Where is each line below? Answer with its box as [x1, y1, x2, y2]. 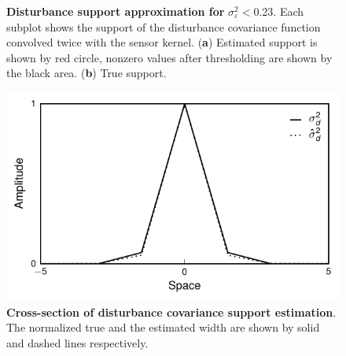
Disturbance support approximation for [6, 3, 225, 19]
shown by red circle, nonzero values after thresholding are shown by [6, 49, 333, 65]
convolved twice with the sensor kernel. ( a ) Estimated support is [6, 34, 318, 50]
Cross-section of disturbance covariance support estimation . [6, 303, 337, 320]
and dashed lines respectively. [6, 334, 149, 350]
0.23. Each [253, 3, 304, 19]
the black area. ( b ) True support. [6, 65, 167, 81]
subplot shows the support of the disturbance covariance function [6, 18, 321, 35]
